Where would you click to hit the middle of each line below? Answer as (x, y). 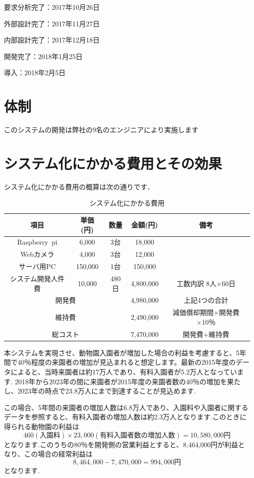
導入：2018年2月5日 (35, 73)
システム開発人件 (37, 278)
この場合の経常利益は (58, 454)
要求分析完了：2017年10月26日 (52, 7)
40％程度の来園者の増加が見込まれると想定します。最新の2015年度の (127, 362)
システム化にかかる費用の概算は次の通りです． (79, 186)
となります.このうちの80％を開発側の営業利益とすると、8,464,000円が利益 (121, 444)
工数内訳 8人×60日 (206, 283)
